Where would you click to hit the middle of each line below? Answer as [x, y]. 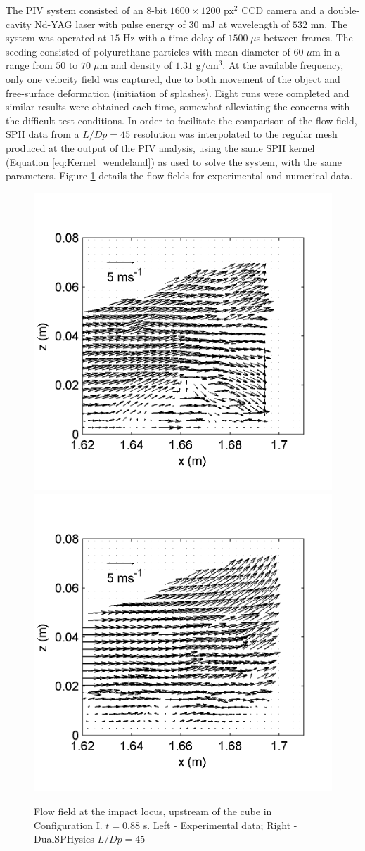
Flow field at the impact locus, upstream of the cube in [153, 811]
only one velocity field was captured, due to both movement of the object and [173, 78]
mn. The [329, 24]
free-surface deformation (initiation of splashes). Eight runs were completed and [178, 92]
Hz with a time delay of [174, 38]
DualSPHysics [64, 839]
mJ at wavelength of [246, 24]
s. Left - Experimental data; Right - [220, 825]
